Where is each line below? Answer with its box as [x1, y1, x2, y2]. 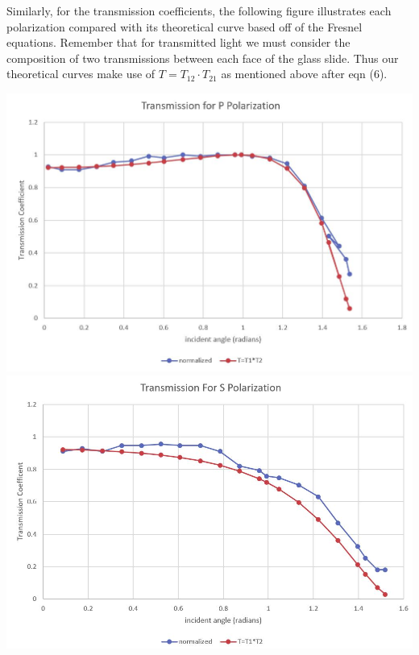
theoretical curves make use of [6, 65, 156, 82]
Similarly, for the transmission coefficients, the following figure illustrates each [6, 2, 392, 19]
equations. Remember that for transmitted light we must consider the [6, 34, 351, 51]
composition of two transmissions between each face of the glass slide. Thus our [6, 49, 399, 66]
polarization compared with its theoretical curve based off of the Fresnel [6, 18, 363, 35]
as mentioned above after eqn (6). [221, 65, 388, 82]
